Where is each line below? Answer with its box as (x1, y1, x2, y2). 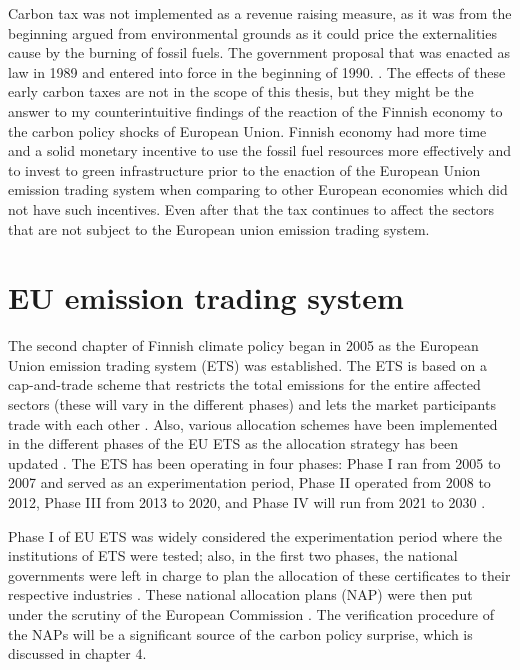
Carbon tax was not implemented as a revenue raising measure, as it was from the (8, 3, 512, 23)
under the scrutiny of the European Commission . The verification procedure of (8, 603, 495, 624)
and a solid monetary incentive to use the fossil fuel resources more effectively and (8, 140, 512, 161)
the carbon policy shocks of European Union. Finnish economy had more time (8, 120, 487, 141)
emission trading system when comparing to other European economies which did (8, 179, 508, 200)
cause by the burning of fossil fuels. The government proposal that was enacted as (8, 42, 510, 63)
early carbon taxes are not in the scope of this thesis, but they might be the (8, 81, 474, 102)
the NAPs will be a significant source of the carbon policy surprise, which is (8, 623, 473, 644)
